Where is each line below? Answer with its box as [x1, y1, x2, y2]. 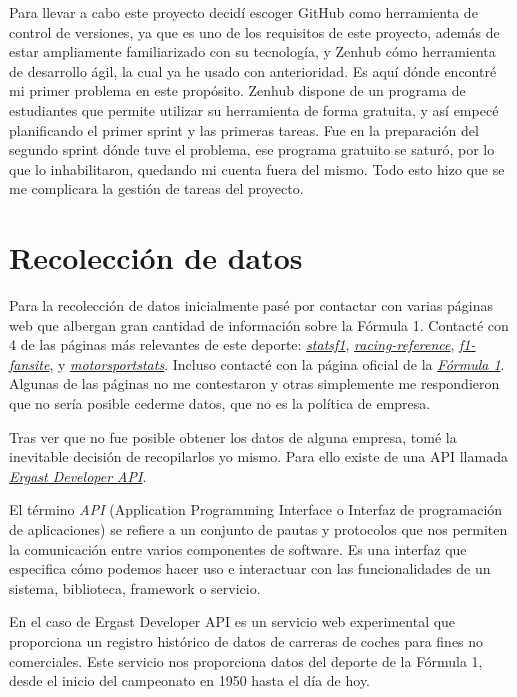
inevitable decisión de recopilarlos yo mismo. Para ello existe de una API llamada [9, 446, 508, 467]
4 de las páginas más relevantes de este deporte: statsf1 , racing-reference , [9, 334, 455, 355]
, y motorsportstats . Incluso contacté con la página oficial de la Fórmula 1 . [49, 353, 505, 374]
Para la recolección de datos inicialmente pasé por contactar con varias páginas [9, 295, 494, 316]
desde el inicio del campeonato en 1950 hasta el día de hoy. [9, 670, 371, 691]
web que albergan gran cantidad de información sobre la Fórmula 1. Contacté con [9, 314, 509, 335]
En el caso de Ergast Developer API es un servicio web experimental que [9, 611, 456, 632]
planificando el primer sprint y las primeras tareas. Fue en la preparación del [9, 119, 479, 140]
